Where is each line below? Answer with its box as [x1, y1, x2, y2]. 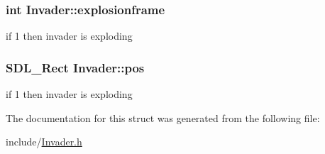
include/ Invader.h [6, 134, 82, 149]
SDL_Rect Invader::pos [6, 58, 145, 76]
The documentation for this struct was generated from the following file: [6, 110, 320, 125]
